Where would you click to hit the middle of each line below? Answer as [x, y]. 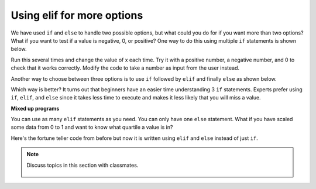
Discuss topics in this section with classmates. [83, 165]
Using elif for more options [77, 15]
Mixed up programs [35, 108]
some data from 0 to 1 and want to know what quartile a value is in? [92, 127]
